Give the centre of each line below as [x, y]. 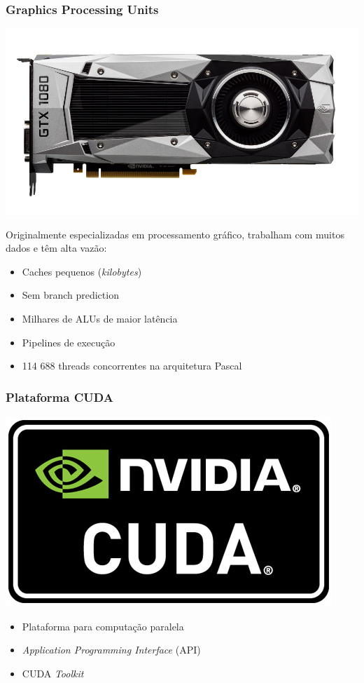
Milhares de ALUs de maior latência [100, 319]
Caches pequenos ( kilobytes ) [82, 271]
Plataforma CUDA [59, 397]
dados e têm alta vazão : [56, 248]
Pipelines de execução [69, 342]
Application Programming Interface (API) [111, 650]
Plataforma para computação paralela [103, 626]
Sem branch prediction [70, 295]
